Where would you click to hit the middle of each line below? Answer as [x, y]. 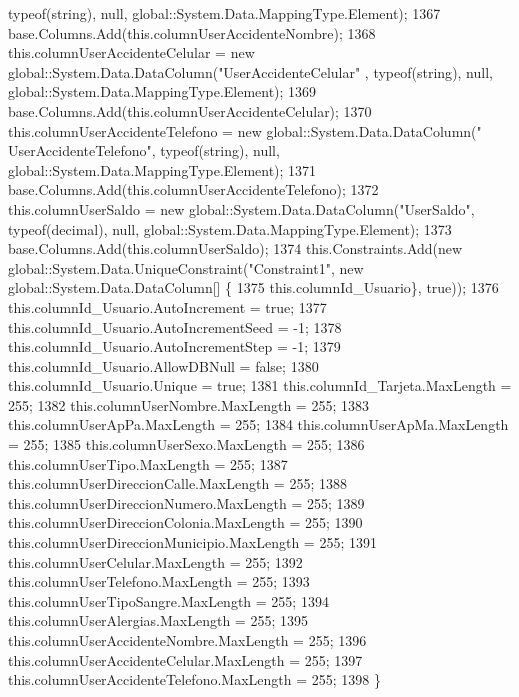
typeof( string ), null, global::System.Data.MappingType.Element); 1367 [224, 13]
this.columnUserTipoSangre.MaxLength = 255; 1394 [168, 600]
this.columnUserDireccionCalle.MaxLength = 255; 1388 [177, 483]
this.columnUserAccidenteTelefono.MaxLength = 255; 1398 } [194, 679]
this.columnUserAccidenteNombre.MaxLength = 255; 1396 [187, 640]
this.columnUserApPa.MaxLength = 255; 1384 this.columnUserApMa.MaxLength [258, 424]
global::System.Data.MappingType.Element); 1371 [162, 169]
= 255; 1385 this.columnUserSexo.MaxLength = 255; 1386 [186, 444]
